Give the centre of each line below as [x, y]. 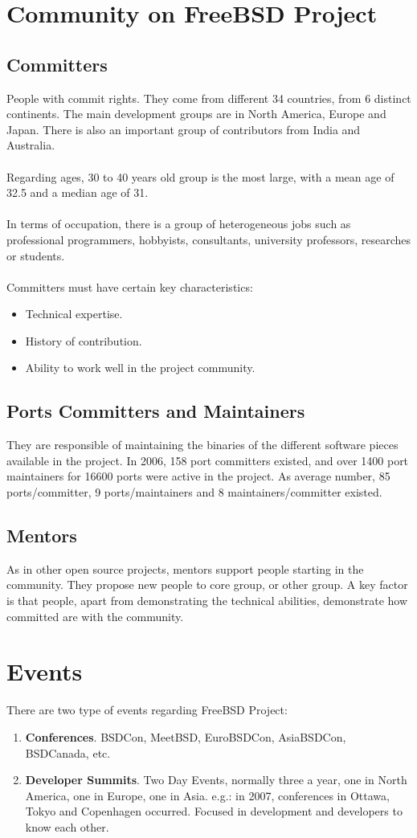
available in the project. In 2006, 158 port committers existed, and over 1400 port [208, 460]
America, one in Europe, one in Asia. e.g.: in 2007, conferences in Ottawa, [207, 795]
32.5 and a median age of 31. [78, 192]
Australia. [31, 145]
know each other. [67, 826]
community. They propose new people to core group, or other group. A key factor [207, 585]
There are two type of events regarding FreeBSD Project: [147, 710]
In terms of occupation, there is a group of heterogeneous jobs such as [179, 224]
